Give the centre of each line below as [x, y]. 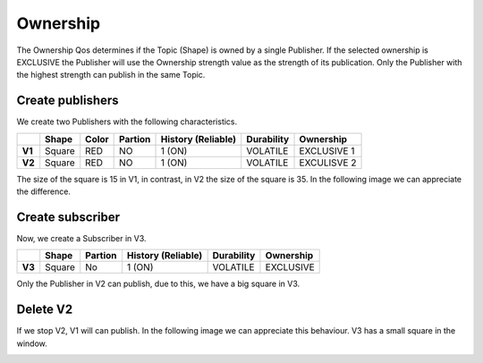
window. [32, 343]
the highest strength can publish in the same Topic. [111, 75]
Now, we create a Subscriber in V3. [81, 238]
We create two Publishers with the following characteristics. [127, 122]
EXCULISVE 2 [328, 163]
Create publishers [68, 101]
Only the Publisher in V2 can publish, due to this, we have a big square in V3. [158, 284]
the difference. [44, 191]
